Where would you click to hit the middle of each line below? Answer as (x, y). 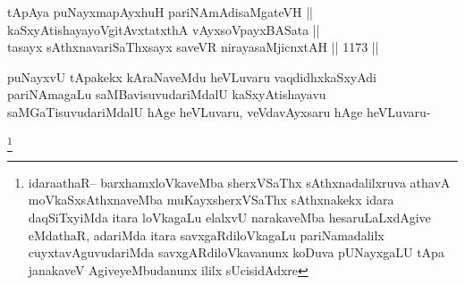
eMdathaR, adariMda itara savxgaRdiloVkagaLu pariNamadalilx (206, 235)
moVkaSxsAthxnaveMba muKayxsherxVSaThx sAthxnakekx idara (211, 200)
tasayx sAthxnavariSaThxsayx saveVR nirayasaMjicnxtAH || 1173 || (193, 47)
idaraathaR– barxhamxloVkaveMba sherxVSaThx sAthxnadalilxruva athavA (239, 182)
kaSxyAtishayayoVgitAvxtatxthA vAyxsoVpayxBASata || (164, 29)
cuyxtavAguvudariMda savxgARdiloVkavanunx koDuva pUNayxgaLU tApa (236, 252)
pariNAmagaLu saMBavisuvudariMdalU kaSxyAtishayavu (167, 94)
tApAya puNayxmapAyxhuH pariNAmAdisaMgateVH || (161, 12)
